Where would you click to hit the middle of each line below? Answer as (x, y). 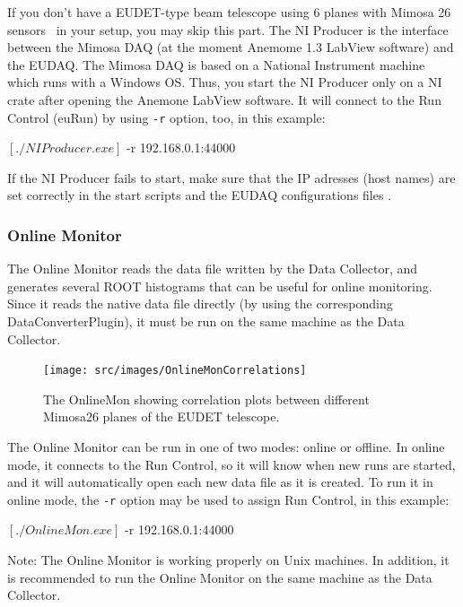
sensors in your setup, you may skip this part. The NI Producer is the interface (228, 29)
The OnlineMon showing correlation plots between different (206, 399)
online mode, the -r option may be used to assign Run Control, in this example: (228, 499)
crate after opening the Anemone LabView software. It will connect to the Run (224, 99)
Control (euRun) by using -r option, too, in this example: (166, 117)
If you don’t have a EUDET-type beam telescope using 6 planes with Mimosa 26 (229, 12)
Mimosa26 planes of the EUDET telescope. (162, 416)
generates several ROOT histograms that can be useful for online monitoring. (220, 286)
